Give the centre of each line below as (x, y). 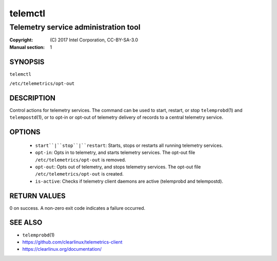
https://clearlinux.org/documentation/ (62, 249)
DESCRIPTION (33, 98)
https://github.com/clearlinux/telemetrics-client (72, 242)
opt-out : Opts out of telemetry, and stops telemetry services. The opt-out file (118, 167)
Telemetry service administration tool (75, 27)
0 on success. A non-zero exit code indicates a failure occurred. (77, 208)
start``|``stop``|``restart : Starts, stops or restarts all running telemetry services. (129, 145)
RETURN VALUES (38, 196)
